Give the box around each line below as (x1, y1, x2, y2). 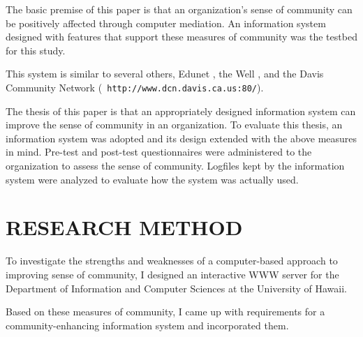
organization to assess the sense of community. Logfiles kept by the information (6, 158, 345, 172)
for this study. (6, 43, 66, 57)
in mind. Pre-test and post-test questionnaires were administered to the (6, 144, 312, 159)
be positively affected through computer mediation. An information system (6, 15, 326, 30)
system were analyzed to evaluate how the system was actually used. (6, 172, 299, 186)
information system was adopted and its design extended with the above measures (6, 130, 357, 145)
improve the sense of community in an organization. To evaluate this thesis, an (6, 117, 343, 132)
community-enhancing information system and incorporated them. (6, 317, 289, 332)
